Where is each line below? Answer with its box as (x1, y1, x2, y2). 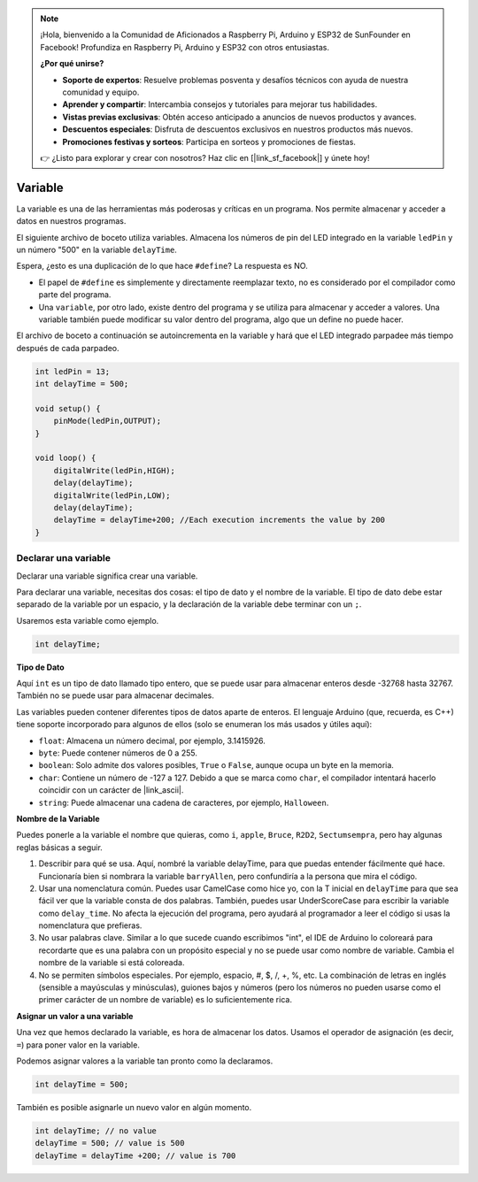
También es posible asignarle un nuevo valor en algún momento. (16, 1101, 252, 1112)
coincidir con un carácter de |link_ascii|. (38, 785, 184, 795)
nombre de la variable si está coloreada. (38, 957, 185, 968)
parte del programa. (38, 289, 112, 300)
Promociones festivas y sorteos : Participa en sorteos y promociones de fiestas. (62, 136, 356, 147)
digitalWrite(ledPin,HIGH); (53, 465, 176, 475)
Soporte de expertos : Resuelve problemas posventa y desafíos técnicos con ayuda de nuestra (62, 74, 409, 85)
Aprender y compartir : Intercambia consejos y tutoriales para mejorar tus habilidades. (62, 99, 378, 110)
